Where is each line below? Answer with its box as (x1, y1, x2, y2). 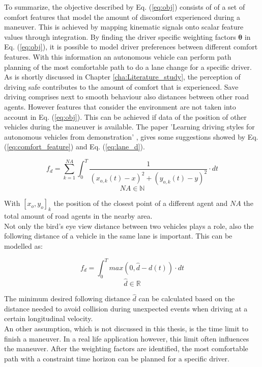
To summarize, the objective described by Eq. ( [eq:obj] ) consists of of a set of (4, 2, 245, 12)
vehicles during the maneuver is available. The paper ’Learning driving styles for (4, 121, 255, 132)
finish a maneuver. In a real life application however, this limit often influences (4, 333, 249, 344)
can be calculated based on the (138, 293, 235, 304)
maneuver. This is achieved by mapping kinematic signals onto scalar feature (4, 21, 244, 32)
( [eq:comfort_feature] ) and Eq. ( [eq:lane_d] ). (4, 141, 145, 152)
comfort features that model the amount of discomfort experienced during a (4, 11, 240, 22)
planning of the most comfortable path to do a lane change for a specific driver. (4, 61, 252, 72)
